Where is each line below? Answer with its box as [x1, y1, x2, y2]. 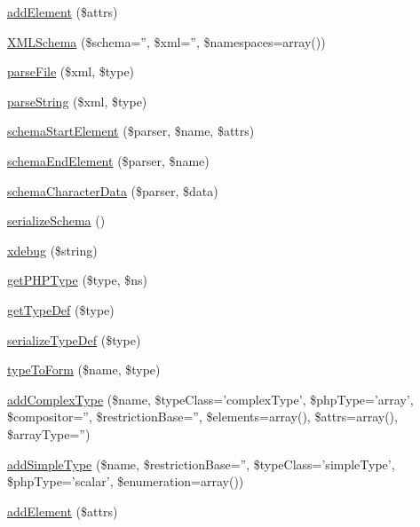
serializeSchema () [7, 211, 106, 230]
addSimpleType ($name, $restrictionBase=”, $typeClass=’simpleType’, [7, 454, 395, 473]
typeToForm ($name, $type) [7, 360, 161, 379]
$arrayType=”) [7, 424, 91, 443]
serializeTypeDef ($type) [7, 330, 141, 349]
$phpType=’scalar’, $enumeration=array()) [7, 472, 244, 491]
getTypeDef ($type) [7, 300, 115, 319]
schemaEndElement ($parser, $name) [7, 151, 210, 169]
